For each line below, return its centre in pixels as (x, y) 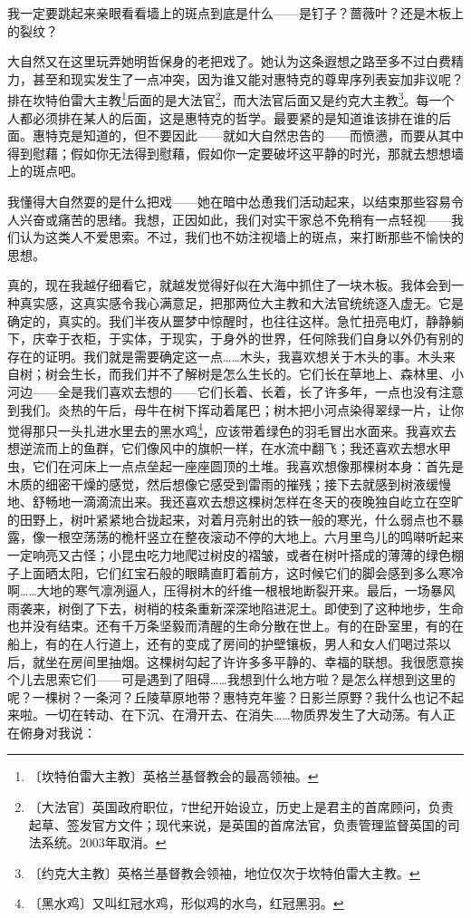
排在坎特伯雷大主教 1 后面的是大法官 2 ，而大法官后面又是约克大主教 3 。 (212, 99)
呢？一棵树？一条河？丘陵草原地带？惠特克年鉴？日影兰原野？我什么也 (216, 696)
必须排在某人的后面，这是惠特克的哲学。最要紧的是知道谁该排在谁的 (235, 117)
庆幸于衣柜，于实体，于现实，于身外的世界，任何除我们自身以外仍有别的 (248, 338)
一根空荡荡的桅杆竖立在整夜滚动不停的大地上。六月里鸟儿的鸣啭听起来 (254, 537)
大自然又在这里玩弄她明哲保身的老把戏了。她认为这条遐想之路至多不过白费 (229, 61)
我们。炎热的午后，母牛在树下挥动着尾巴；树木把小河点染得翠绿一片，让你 (241, 409)
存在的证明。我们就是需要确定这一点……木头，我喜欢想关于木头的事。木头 (225, 356)
